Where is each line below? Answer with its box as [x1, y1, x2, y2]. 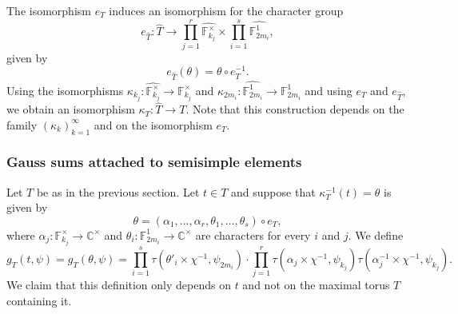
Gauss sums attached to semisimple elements [6, 152, 302, 172]
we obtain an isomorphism [6, 101, 135, 117]
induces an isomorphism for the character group [109, 2, 344, 18]
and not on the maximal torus [242, 276, 390, 293]
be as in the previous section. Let [36, 183, 200, 200]
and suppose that [231, 183, 316, 200]
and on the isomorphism [94, 116, 213, 133]
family [6, 116, 38, 133]
